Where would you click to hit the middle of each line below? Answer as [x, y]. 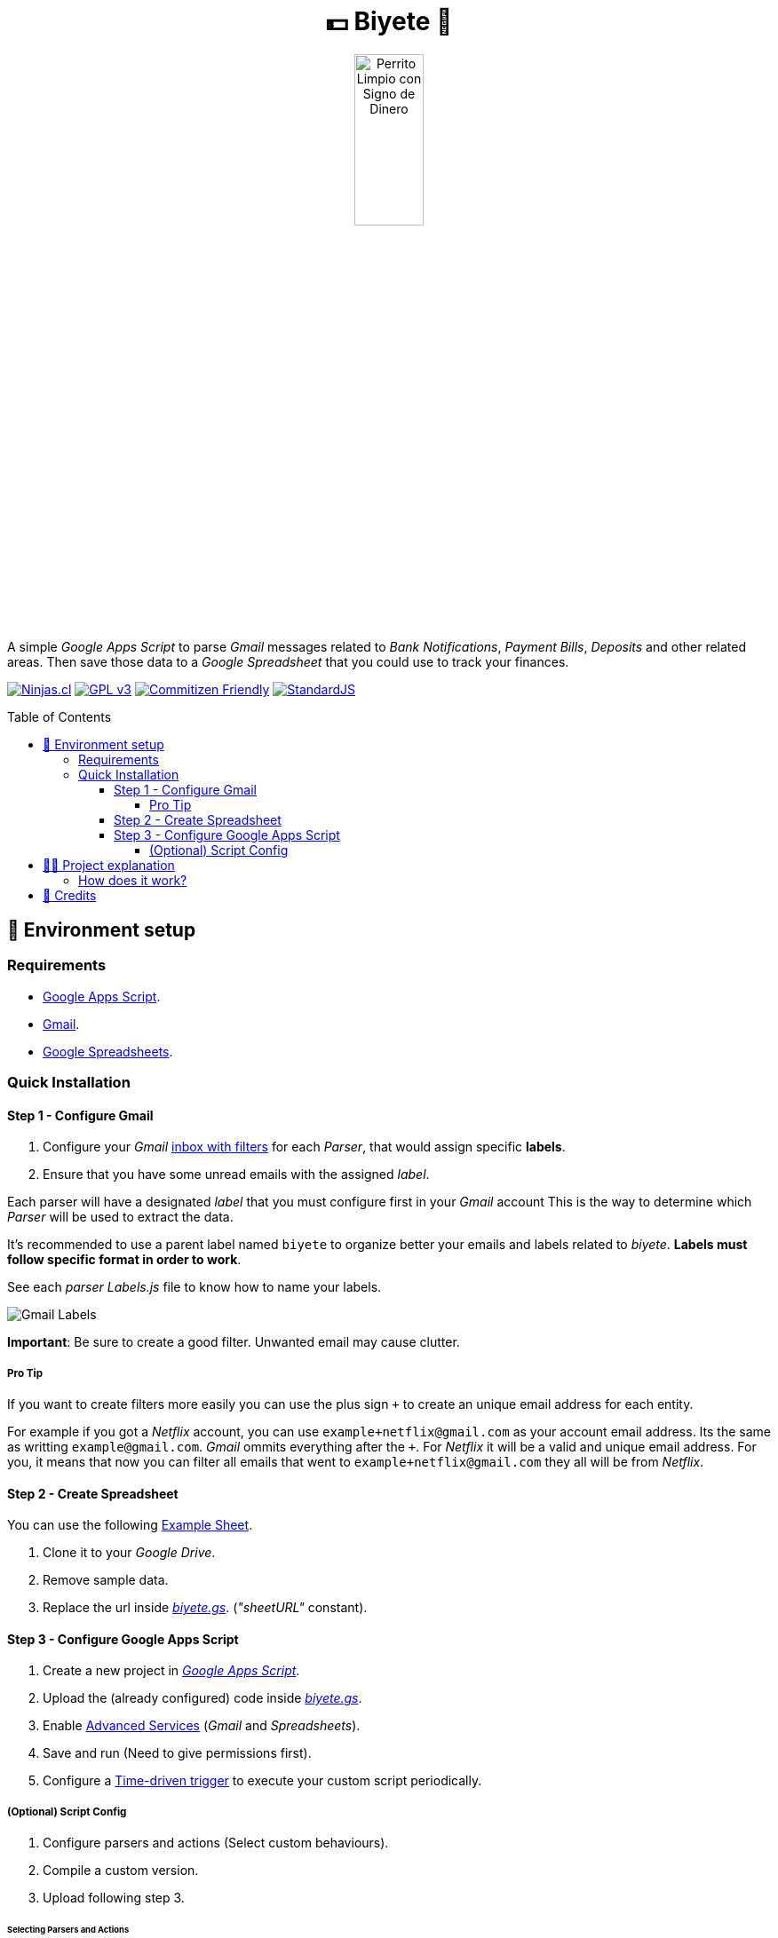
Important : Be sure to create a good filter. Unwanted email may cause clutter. [234, 1342]
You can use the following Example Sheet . [130, 1525]
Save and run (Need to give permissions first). [177, 1753]
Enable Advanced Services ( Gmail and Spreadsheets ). [202, 1726]
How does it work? [133, 881]
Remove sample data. [106, 1580]
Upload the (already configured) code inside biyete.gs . [202, 1698]
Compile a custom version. [121, 1871]
